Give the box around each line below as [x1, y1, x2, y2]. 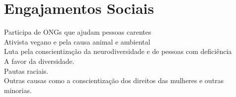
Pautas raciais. [4, 65, 48, 76]
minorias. [4, 85, 32, 95]
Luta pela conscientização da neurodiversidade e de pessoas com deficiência [4, 46, 232, 56]
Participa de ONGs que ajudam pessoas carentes [4, 27, 151, 37]
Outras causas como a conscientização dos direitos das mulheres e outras [4, 75, 224, 86]
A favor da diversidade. [4, 55, 75, 66]
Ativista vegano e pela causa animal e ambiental [4, 36, 150, 47]
